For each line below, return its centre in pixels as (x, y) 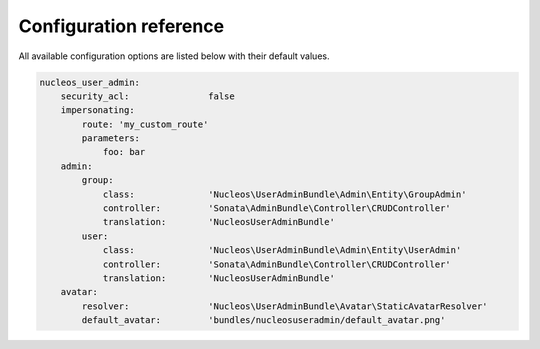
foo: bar (124, 152)
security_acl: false (147, 96)
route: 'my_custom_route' (145, 124)
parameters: (110, 138)
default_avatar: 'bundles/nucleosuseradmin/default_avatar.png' (263, 320)
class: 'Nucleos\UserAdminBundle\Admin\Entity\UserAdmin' (282, 250)
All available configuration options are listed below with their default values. (174, 56)
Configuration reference (121, 26)
